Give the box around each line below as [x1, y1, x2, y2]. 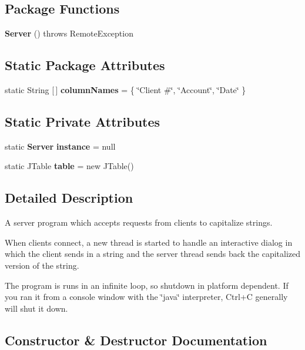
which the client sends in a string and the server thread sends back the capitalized [5, 247, 301, 260]
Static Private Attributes [5, 112, 160, 130]
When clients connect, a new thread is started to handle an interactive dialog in [5, 236, 293, 248]
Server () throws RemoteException [5, 27, 133, 39]
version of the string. [5, 259, 79, 271]
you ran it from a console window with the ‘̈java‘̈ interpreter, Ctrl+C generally [5, 290, 288, 303]
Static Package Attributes [5, 56, 165, 74]
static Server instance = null [5, 140, 116, 152]
